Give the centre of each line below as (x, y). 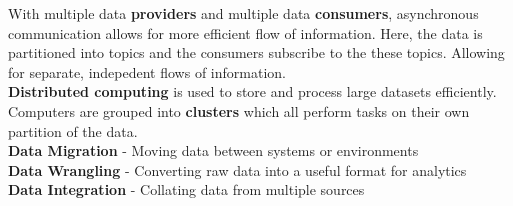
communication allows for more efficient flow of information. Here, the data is (245, 32)
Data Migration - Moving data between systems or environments (213, 150)
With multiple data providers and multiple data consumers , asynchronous (243, 13)
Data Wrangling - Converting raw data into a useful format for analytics (237, 169)
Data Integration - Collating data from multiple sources (186, 189)
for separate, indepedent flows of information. (147, 71)
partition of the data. (73, 130)
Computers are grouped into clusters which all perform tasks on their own (239, 110)
